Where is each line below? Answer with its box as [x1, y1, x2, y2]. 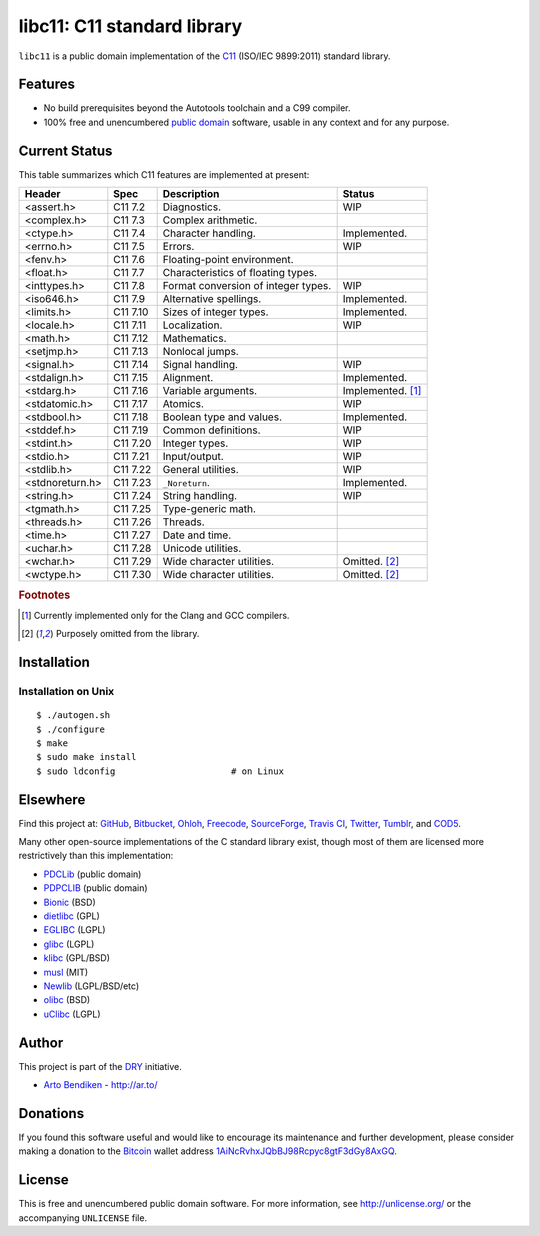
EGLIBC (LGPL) [43, 924, 106, 936]
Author [18, 1034, 64, 1051]
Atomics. [162, 397, 204, 411]
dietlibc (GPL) [43, 910, 100, 922]
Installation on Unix [18, 684, 115, 698]
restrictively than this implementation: [18, 850, 174, 862]
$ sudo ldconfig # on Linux [36, 765, 285, 777]
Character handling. [162, 226, 257, 240]
